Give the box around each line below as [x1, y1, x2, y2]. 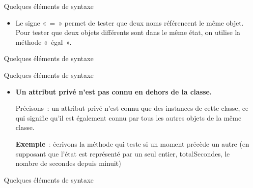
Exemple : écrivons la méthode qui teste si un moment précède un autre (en [15, 138, 249, 149]
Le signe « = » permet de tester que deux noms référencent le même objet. [15, 17, 244, 28]
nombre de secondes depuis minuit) [15, 158, 121, 168]
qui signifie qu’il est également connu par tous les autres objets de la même [15, 112, 242, 123]
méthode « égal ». [15, 36, 72, 47]
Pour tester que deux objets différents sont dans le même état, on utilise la [15, 27, 241, 37]
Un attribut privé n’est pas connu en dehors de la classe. [15, 86, 212, 96]
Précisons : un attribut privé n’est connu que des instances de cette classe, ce [15, 103, 249, 113]
